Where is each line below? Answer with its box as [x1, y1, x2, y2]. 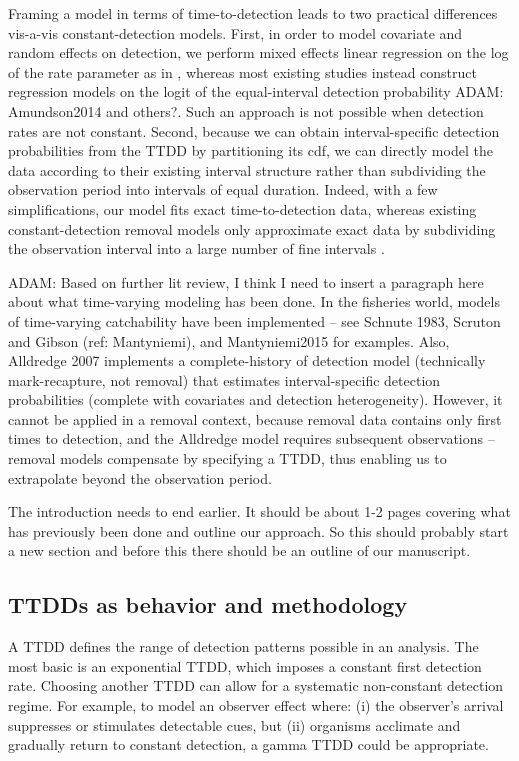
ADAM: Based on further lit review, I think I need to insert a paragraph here [8, 271, 484, 292]
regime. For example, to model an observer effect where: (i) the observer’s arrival [8, 695, 504, 716]
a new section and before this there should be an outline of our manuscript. [8, 540, 471, 561]
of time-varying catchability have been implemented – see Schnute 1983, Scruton [8, 310, 501, 331]
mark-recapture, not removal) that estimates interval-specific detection [8, 369, 441, 390]
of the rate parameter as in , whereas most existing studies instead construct [8, 61, 477, 82]
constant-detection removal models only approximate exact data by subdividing [8, 218, 496, 239]
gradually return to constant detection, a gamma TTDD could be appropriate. [8, 734, 489, 755]
